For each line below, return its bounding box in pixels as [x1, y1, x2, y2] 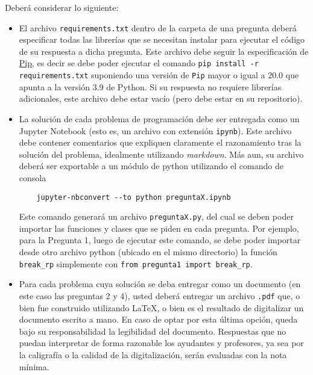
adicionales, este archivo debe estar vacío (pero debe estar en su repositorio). [19, 92, 303, 105]
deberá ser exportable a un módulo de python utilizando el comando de [19, 160, 283, 172]
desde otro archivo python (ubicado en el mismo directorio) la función [19, 246, 277, 258]
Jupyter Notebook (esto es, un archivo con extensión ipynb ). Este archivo [19, 124, 292, 137]
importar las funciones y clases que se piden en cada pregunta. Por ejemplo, [19, 222, 299, 234]
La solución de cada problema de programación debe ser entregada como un [19, 112, 300, 125]
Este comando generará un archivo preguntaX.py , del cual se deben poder [19, 210, 294, 223]
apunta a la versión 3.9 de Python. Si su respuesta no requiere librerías [19, 80, 282, 93]
